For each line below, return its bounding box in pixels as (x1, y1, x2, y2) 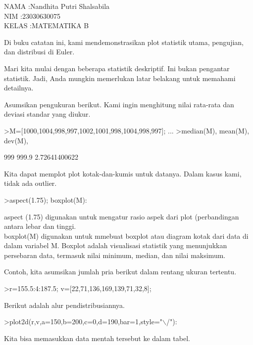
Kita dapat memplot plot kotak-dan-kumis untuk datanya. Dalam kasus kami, (4, 168, 242, 178)
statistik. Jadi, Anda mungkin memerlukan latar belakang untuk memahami (4, 73, 236, 83)
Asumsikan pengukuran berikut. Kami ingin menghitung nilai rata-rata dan (4, 99, 234, 109)
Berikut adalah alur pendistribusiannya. (4, 300, 125, 310)
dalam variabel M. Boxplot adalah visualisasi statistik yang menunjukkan (4, 240, 227, 251)
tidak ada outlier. (4, 178, 57, 188)
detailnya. (4, 83, 34, 93)
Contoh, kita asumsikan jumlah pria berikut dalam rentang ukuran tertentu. (4, 266, 237, 277)
